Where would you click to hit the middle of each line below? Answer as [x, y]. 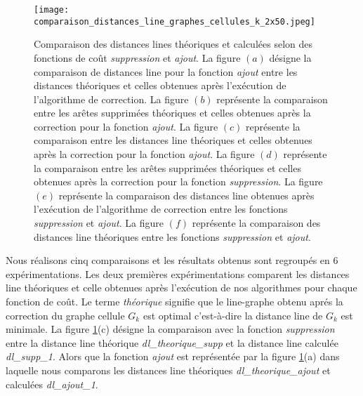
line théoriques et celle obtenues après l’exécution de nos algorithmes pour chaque [181, 288]
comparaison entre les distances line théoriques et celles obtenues [173, 140]
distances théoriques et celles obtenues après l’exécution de [160, 85]
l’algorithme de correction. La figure [111, 99]
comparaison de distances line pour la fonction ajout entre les [166, 71]
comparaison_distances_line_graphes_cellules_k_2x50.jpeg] [174, 21]
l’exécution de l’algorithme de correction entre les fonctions [161, 209]
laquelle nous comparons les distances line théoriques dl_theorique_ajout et [168, 370]
